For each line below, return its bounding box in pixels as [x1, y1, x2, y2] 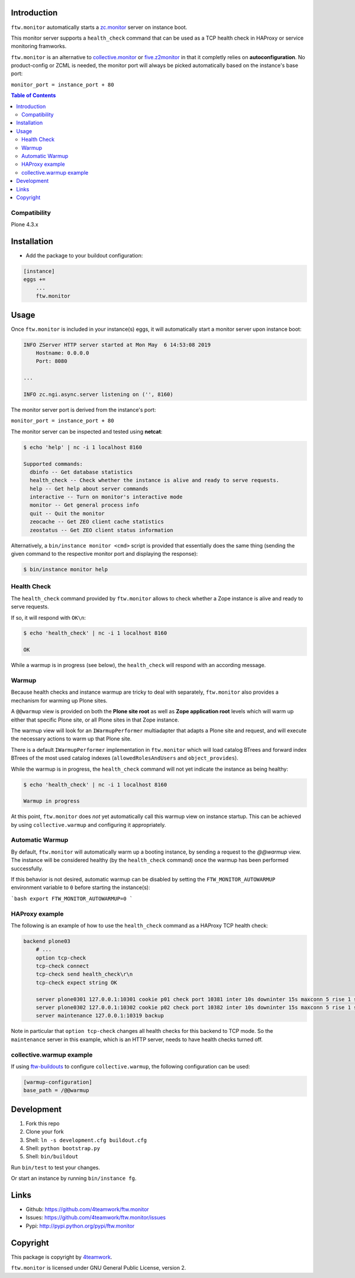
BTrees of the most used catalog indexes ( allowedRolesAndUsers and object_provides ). [11, 755, 239, 762]
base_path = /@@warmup [23, 1087, 89, 1094]
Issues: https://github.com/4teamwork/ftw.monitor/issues [25, 1214, 166, 1221]
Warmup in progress [23, 798, 80, 804]
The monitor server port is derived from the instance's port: [11, 406, 156, 413]
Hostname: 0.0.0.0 [35, 350, 89, 356]
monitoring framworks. [11, 43, 67, 50]
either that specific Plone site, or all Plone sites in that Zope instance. [11, 716, 180, 723]
